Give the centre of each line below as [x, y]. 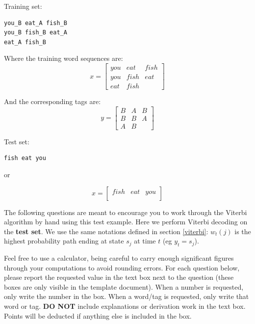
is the [243, 231]
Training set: [23, 6]
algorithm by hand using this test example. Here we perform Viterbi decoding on [126, 222]
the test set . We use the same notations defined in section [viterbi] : [106, 231]
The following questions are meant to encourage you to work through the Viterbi [126, 212]
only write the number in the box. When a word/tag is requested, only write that [127, 296]
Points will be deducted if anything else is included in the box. [98, 315]
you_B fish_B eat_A [36, 33]
